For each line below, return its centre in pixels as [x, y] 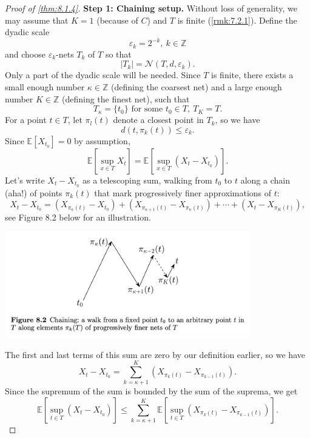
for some [147, 109]
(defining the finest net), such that [126, 98]
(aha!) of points [34, 192]
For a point [26, 120]
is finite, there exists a [252, 75]
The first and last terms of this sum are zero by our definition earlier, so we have [155, 354]
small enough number [45, 86]
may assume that [37, 20]
